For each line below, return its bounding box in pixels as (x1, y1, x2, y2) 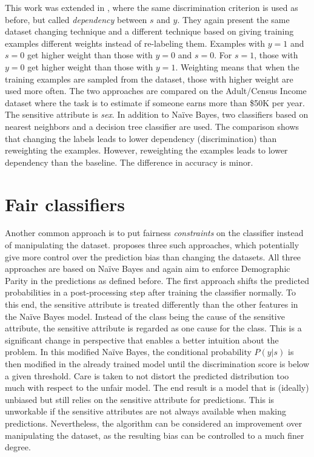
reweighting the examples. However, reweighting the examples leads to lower (5, 144, 288, 157)
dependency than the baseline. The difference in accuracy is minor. (5, 155, 253, 168)
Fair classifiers (5, 191, 125, 216)
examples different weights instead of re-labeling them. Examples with (5, 36, 266, 49)
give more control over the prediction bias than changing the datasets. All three (5, 250, 301, 263)
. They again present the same (177, 13, 290, 25)
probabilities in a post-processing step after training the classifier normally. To (5, 286, 296, 299)
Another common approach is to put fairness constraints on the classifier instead (5, 226, 304, 239)
